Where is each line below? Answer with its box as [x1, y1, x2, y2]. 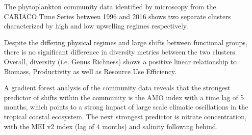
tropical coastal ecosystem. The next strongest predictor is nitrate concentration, [4, 111, 247, 121]
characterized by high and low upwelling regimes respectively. [4, 21, 188, 31]
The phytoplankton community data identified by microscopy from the [4, 1, 216, 11]
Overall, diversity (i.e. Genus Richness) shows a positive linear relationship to [4, 56, 237, 66]
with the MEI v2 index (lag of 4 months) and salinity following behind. [4, 121, 218, 131]
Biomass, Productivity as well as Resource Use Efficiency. [4, 66, 176, 76]
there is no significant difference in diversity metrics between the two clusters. [4, 47, 237, 57]
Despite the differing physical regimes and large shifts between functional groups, [4, 37, 248, 47]
